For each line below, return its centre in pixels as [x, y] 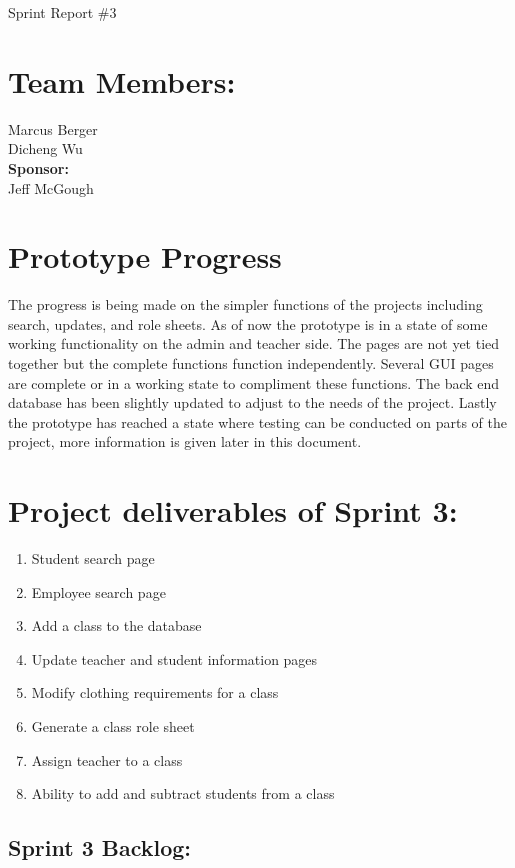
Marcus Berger [53, 128]
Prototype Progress [145, 256]
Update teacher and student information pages [174, 658]
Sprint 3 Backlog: [100, 847]
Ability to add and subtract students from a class [183, 793]
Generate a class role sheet [113, 726]
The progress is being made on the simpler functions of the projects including [245, 304]
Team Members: [122, 80]
